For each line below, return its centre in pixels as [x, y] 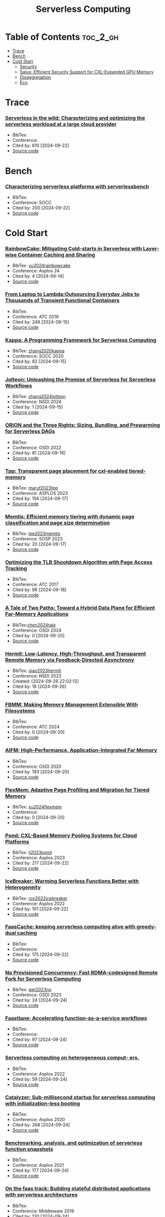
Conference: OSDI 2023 [37, 995]
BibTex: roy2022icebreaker [40, 898]
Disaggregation [35, 77]
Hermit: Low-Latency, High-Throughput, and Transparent [76, 654]
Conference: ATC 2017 [35, 585]
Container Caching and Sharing [57, 255]
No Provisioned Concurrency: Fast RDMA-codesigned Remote [82, 972]
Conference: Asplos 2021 [38, 1165]
